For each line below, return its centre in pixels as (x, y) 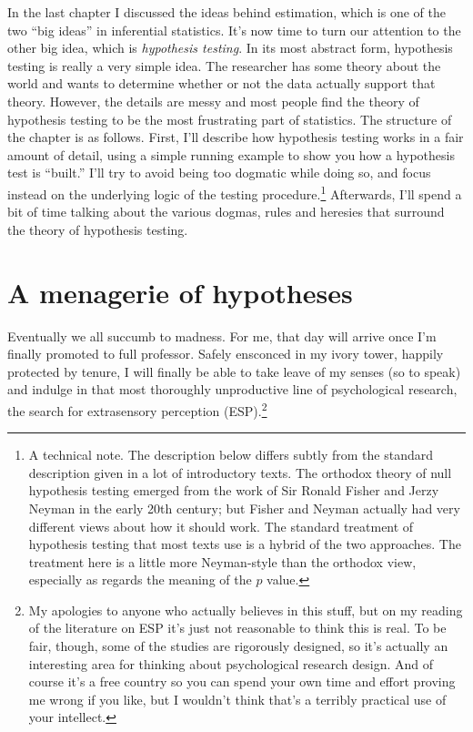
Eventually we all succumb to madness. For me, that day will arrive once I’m (222, 335)
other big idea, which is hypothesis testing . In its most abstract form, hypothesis (230, 48)
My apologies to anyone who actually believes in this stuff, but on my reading (246, 610)
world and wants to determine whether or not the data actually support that (221, 83)
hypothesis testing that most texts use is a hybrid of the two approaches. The (245, 544)
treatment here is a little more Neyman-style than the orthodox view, (222, 561)
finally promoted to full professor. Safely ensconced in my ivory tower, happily (226, 354)
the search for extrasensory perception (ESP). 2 (137, 409)
